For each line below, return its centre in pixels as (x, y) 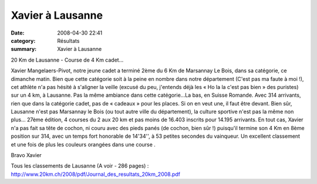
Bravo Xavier (26, 155)
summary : (24, 49)
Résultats (68, 40)
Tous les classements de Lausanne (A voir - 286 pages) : (80, 166)
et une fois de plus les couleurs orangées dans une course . (83, 144)
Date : (18, 33)
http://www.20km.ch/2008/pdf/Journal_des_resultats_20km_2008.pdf (96, 174)
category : (23, 40)
